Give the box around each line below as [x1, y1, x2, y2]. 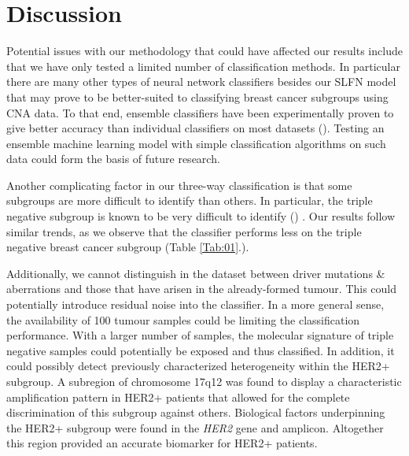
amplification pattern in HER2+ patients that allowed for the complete [6, 388, 350, 405]
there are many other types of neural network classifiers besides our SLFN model [6, 73, 396, 90]
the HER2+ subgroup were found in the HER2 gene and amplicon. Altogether [6, 419, 384, 436]
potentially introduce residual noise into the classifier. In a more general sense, [6, 296, 385, 313]
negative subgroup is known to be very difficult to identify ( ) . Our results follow [6, 208, 395, 224]
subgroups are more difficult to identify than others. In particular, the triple [6, 192, 373, 209]
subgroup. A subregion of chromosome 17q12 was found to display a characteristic [6, 373, 402, 389]
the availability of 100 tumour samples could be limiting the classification [6, 311, 360, 328]
